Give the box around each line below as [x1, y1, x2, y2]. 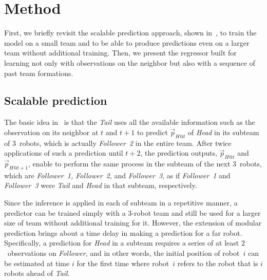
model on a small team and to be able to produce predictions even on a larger [4, 37, 250, 48]
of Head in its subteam [188, 126, 259, 137]
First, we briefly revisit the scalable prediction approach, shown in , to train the [4, 27, 257, 38]
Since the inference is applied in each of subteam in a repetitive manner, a [4, 197, 238, 208]
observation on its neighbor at [4, 126, 99, 137]
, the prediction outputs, [140, 147, 217, 158]
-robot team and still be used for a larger [131, 207, 261, 218]
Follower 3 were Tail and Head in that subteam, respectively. [4, 180, 197, 191]
